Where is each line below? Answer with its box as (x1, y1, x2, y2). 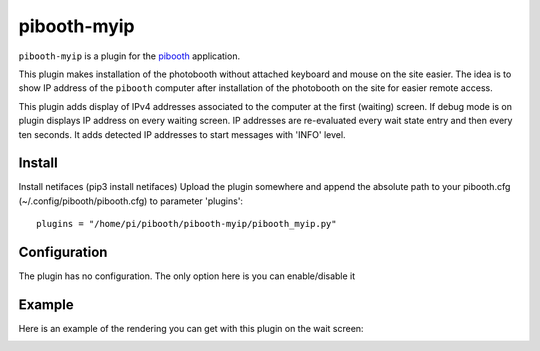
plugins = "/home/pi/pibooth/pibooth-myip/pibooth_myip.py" (36, 218, 337, 230)
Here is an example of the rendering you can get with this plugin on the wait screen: (18, 323, 364, 334)
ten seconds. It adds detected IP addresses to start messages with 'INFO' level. (18, 128, 346, 140)
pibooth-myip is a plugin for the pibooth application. (18, 50, 240, 62)
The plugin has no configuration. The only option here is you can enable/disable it (18, 270, 356, 282)
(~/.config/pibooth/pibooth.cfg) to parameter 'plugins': (18, 195, 244, 207)
